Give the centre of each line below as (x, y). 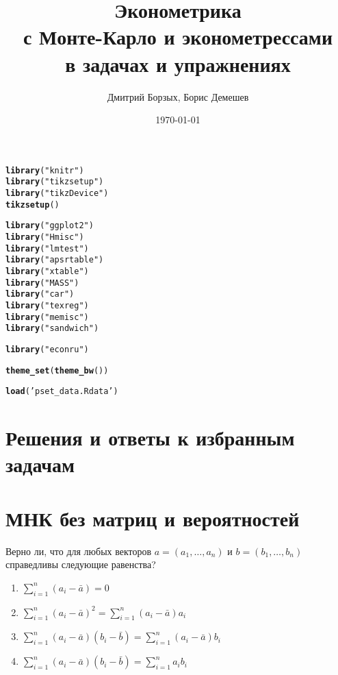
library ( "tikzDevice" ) (57, 193)
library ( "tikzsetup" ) (55, 182)
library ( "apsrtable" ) (55, 260)
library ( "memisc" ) (47, 317)
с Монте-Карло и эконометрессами (178, 37)
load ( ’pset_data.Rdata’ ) (62, 392)
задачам (40, 464)
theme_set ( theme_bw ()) (57, 370)
